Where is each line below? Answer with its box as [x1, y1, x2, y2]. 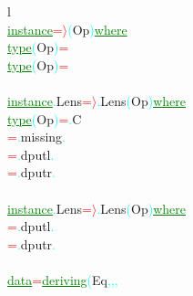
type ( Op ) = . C [7, 109, 82, 128]
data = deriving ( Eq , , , [7, 270, 118, 289]
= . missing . [7, 127, 66, 146]
